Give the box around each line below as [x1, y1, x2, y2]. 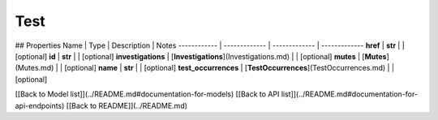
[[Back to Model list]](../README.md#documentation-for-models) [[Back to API [15, 89, 280, 99]
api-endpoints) [15, 101, 65, 110]
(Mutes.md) [15, 63, 54, 73]
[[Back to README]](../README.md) [66, 101, 188, 110]
